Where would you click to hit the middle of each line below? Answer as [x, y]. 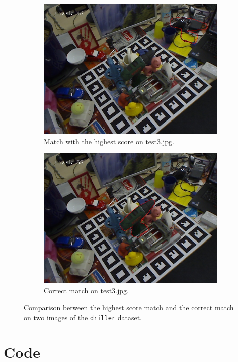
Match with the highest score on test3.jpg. [109, 141]
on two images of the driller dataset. [83, 317]
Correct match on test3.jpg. [86, 290]
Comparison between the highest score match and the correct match [129, 307]
